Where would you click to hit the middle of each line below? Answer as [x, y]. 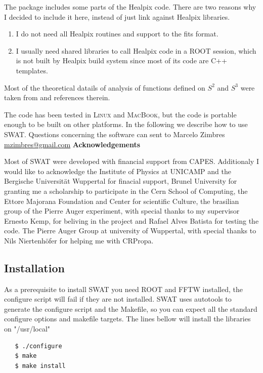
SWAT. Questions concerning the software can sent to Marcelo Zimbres [115, 134]
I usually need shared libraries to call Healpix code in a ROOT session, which [136, 50]
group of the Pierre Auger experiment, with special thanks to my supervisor [122, 211]
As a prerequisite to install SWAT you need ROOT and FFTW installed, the [123, 289]
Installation [34, 267]
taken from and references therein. [57, 97]
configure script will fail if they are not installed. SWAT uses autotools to [118, 299]
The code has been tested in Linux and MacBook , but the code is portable [120, 114]
